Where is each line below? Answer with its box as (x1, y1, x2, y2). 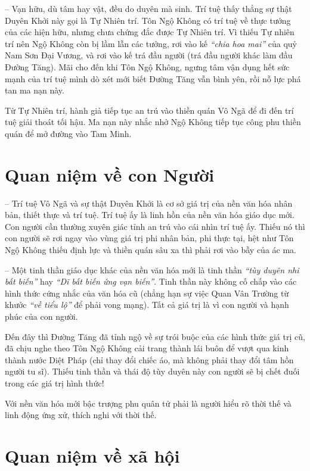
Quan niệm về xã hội (5, 443, 180, 467)
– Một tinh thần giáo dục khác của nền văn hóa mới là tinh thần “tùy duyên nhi (5, 263, 299, 276)
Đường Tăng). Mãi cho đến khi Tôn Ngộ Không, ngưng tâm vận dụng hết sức (5, 60, 290, 73)
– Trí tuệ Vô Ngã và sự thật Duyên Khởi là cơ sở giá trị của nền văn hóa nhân (5, 196, 293, 209)
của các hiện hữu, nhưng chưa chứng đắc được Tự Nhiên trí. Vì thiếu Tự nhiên (5, 26, 294, 38)
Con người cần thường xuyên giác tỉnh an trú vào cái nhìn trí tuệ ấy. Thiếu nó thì (5, 220, 305, 232)
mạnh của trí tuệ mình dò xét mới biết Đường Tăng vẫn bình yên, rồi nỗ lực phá (5, 72, 301, 85)
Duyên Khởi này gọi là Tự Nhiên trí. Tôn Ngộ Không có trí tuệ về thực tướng (5, 14, 291, 26)
